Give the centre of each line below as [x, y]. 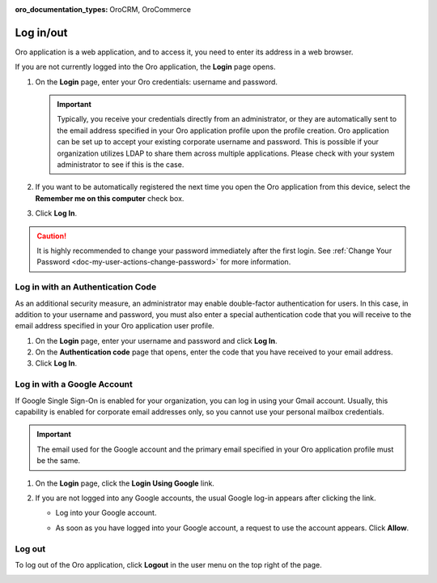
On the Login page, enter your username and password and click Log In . [157, 341]
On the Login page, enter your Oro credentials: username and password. [157, 82]
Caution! [52, 236]
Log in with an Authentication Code [86, 287]
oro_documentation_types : [62, 9]
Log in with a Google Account [74, 384]
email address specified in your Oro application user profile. [115, 326]
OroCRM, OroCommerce [151, 9]
